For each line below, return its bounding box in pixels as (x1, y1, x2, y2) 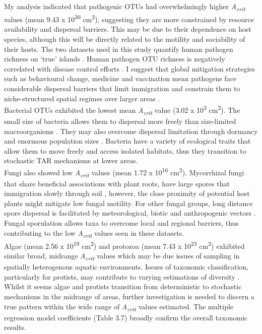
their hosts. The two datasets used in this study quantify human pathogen (4, 43, 233, 54)
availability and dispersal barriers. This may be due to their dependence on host (4, 24, 251, 34)
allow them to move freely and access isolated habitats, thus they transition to (4, 145, 246, 156)
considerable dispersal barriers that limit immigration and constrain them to (4, 83, 240, 93)
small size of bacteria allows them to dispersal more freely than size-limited (4, 115, 236, 126)
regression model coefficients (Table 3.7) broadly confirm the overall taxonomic (4, 312, 248, 322)
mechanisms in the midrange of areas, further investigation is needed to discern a (4, 291, 254, 301)
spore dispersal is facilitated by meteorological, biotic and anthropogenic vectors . (4, 208, 256, 218)
